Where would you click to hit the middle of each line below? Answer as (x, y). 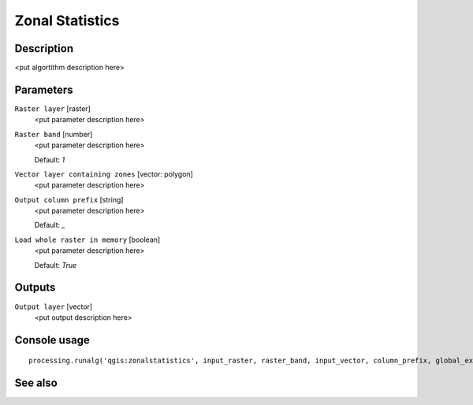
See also (36, 383)
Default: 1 (50, 160)
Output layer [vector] (54, 307)
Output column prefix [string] (69, 199)
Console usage (52, 340)
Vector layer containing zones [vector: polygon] (104, 174)
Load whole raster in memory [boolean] (88, 240)
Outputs (35, 288)
